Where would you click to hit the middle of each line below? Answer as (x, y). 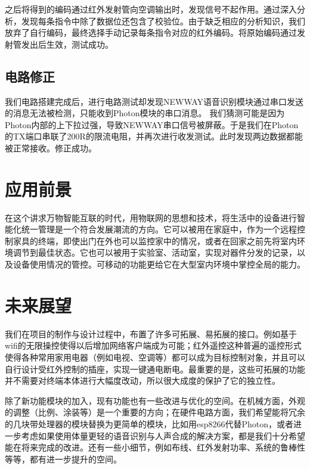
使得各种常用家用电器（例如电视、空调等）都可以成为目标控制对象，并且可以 (155, 357)
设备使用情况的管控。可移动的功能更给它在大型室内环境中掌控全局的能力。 (159, 264)
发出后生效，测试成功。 (67, 44)
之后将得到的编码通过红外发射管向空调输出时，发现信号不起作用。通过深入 (151, 9)
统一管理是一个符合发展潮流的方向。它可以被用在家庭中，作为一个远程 (159, 229)
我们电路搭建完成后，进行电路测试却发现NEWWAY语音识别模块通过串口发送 (154, 101)
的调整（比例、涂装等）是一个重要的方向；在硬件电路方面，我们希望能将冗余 (155, 412)
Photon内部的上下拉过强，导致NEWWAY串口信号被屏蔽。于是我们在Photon (152, 124)
